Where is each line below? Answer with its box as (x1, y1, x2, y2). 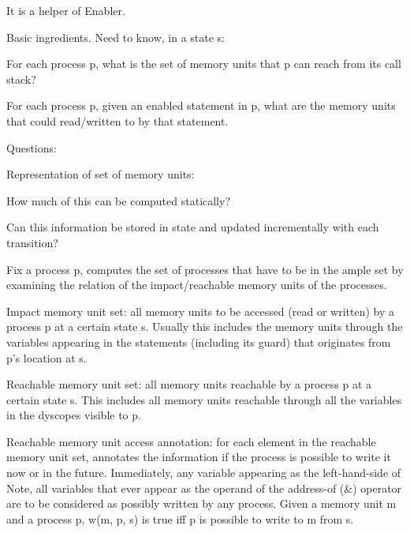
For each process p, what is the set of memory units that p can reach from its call (6, 55, 401, 72)
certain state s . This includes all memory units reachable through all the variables (6, 391, 402, 407)
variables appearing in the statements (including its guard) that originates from (6, 333, 391, 350)
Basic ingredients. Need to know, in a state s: (6, 28, 225, 45)
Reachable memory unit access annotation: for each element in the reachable (6, 433, 376, 449)
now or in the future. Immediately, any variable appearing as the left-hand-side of (6, 464, 401, 481)
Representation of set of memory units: (6, 166, 195, 182)
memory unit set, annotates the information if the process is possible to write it (6, 449, 391, 465)
